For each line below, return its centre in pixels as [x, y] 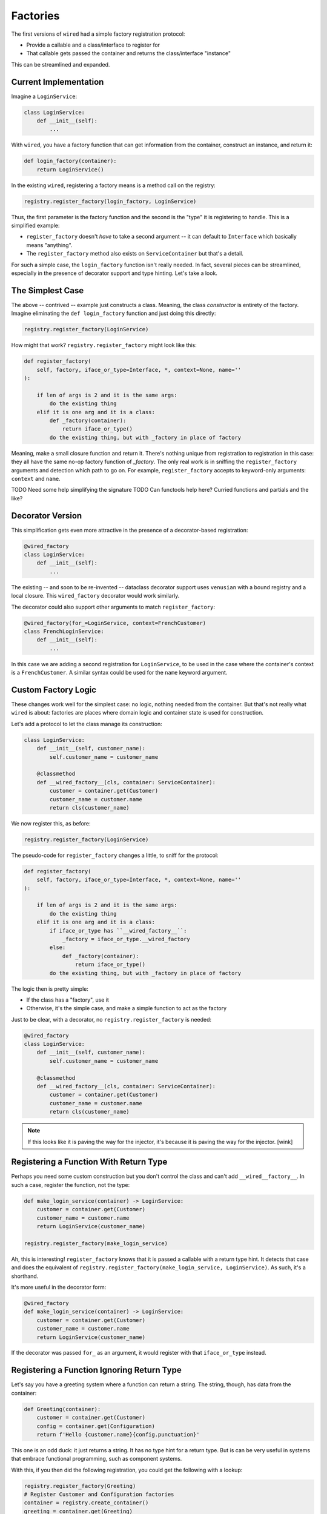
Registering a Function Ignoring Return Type [96, 1370]
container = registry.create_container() [86, 1503]
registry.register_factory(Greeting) [80, 1486]
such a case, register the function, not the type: [71, 1185]
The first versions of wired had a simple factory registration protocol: [98, 34]
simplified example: [35, 226]
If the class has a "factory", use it [68, 1000]
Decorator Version [47, 516]
